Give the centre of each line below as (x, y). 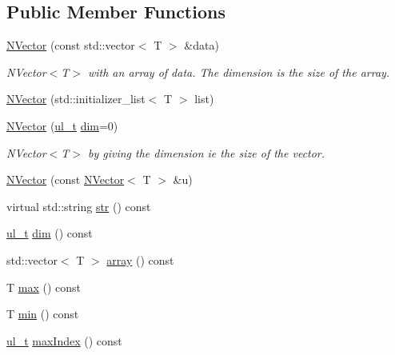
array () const (140, 259)
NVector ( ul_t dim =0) (62, 125)
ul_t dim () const (50, 233)
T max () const (44, 287)
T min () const (43, 314)
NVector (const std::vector (71, 45)
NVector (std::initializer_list (76, 99)
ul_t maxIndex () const (64, 340)
